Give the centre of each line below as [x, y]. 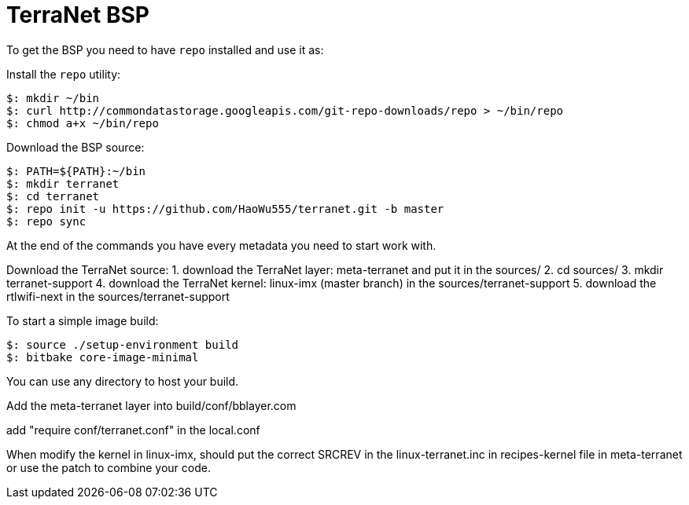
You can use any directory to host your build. [123, 381]
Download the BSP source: [76, 147]
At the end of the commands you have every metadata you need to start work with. [221, 245]
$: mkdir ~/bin [53, 98]
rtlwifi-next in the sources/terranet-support [118, 296]
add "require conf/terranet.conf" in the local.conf [133, 430]
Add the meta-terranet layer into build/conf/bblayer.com [151, 405]
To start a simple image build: [83, 320]
